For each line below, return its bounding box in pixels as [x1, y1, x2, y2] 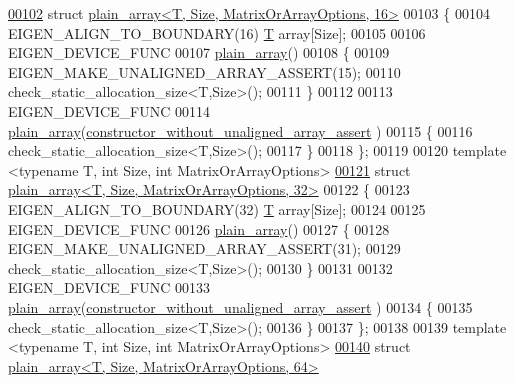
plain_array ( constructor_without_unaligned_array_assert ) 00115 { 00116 [8, 120, 473, 141]
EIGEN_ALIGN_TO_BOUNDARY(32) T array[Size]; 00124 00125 [8, 198, 426, 219]
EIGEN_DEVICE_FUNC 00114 [8, 100, 210, 121]
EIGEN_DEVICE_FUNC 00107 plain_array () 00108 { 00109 [8, 42, 390, 63]
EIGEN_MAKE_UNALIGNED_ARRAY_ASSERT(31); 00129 [8, 238, 401, 259]
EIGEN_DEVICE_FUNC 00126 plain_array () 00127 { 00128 [8, 218, 390, 239]
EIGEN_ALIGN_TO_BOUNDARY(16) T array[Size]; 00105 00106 [8, 22, 426, 43]
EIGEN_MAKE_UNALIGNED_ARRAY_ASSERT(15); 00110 [8, 61, 401, 82]
